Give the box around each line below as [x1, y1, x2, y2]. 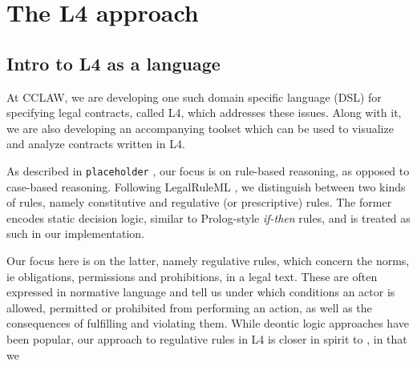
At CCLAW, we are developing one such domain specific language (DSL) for [6, 88, 382, 105]
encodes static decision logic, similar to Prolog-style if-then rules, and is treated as [6, 209, 411, 226]
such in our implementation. [6, 225, 145, 242]
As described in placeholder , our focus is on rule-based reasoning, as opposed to [6, 162, 410, 179]
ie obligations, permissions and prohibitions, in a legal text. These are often [6, 267, 378, 284]
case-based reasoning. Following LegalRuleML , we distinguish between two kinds [6, 178, 406, 195]
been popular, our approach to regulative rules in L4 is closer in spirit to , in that [6, 330, 407, 347]
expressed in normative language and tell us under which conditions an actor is [6, 284, 395, 300]
